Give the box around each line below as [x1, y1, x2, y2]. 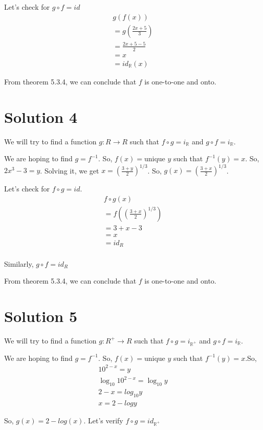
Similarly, [4, 258, 34, 269]
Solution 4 [4, 106, 78, 127]
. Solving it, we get [40, 165, 99, 176]
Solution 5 [4, 305, 78, 326]
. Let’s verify [83, 415, 123, 425]
